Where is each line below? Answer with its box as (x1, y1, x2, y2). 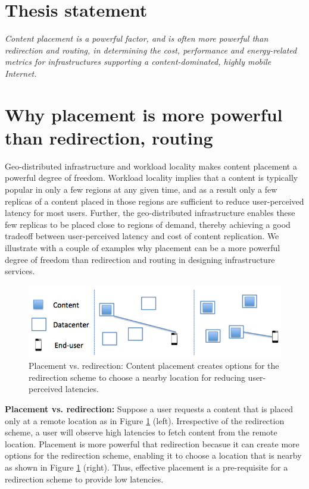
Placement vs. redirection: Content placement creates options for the (29, 359, 279, 372)
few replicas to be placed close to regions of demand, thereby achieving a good (5, 218, 291, 230)
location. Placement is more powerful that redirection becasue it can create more (5, 437, 299, 450)
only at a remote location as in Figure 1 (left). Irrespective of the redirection (5, 414, 285, 427)
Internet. (5, 67, 37, 79)
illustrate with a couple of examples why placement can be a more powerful (5, 241, 280, 253)
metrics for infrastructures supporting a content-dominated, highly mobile (5, 55, 271, 68)
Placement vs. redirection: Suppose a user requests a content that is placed (5, 402, 294, 415)
